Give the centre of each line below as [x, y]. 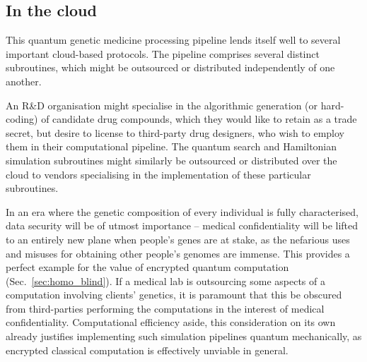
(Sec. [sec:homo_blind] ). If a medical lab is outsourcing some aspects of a [165, 280]
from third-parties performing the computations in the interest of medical [165, 308]
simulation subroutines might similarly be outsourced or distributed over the [171, 160]
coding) [22, 119]
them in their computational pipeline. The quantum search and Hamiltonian [171, 146]
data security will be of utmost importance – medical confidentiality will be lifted [182, 225]
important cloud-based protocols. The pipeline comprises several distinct [163, 53]
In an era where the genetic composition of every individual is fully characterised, [182, 211]
